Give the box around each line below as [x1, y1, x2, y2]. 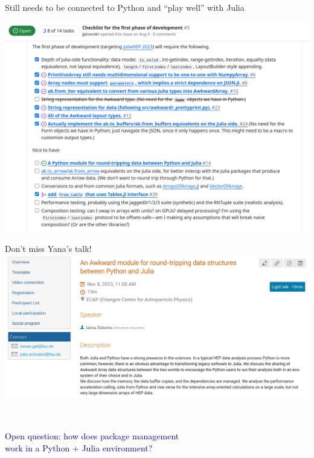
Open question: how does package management [5, 430, 179, 442]
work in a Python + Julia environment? [5, 441, 153, 454]
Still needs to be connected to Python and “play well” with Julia [5, 1, 245, 13]
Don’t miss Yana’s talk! [5, 242, 92, 254]
